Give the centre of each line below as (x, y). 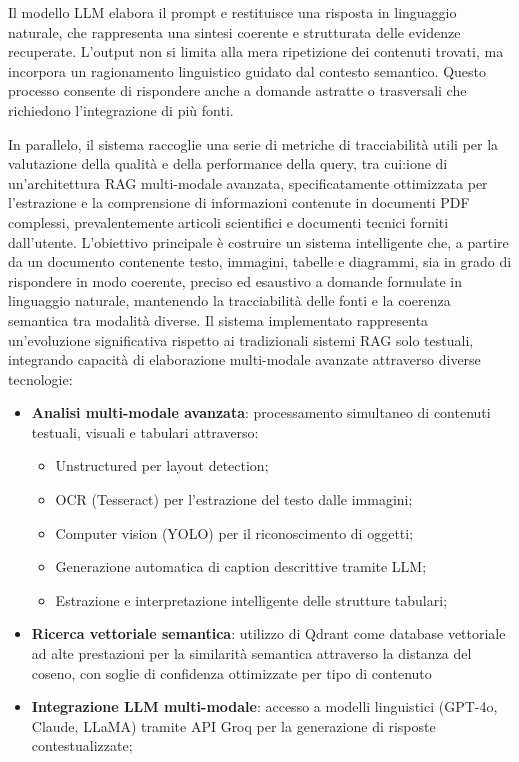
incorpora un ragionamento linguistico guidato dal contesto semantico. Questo (247, 70)
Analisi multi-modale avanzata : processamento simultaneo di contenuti (261, 412)
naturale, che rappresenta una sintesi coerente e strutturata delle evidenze (234, 31)
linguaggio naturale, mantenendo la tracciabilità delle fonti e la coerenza (229, 300)
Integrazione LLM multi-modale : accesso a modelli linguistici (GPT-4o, (264, 706)
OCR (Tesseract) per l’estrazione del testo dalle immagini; (234, 499)
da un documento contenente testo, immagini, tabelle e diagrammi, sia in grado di (260, 261)
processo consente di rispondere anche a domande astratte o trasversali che (237, 90)
